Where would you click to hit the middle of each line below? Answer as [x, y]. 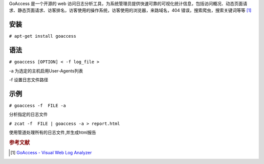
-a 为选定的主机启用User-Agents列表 [46, 70]
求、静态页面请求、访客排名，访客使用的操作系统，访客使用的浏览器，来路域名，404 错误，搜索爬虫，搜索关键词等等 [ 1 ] [130, 10]
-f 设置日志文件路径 [29, 80]
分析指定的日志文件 [28, 115]
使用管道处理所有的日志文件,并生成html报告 [53, 133]
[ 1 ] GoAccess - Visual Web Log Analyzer [51, 153]
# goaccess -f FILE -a [37, 105]
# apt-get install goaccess [43, 36]
